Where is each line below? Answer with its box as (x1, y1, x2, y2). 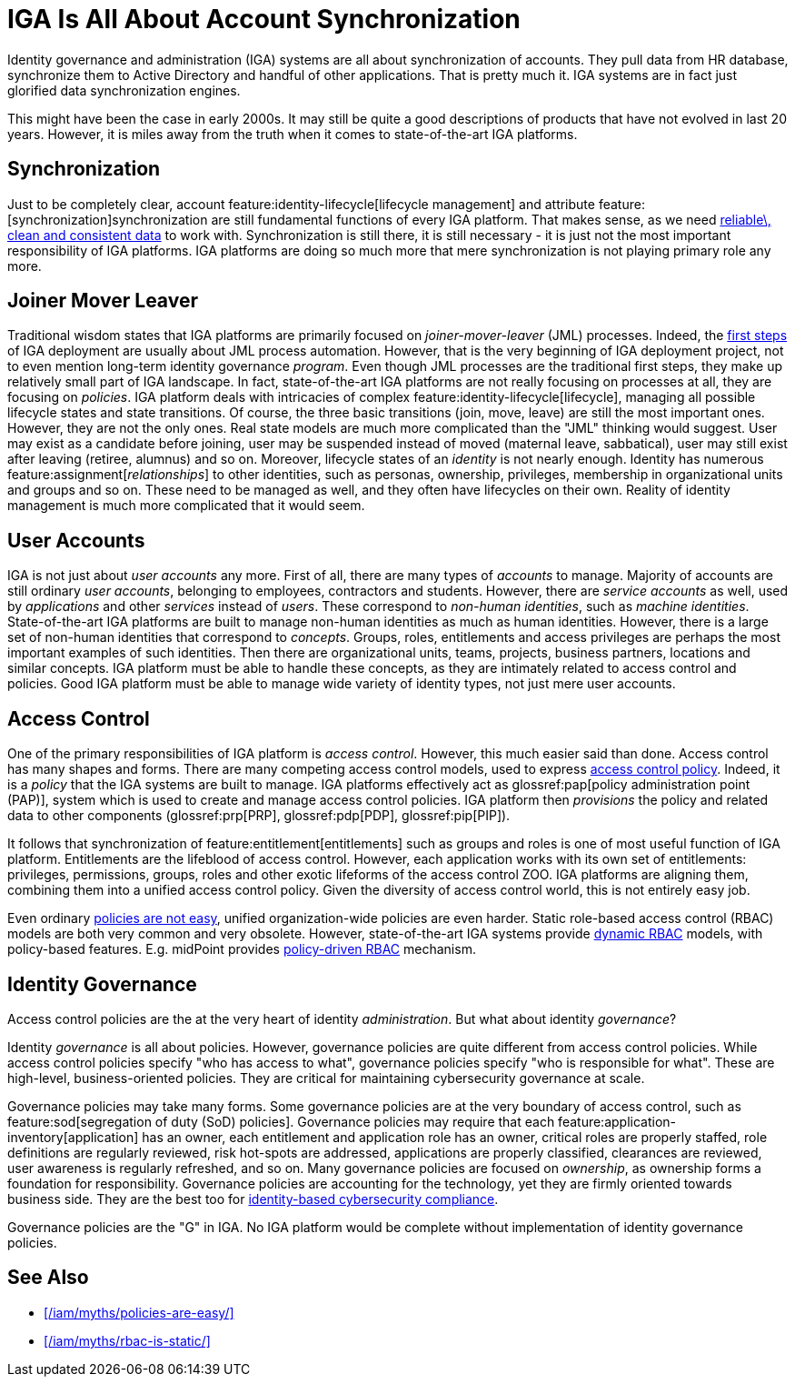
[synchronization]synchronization (7, 211, 208, 227)
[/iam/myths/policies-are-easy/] (44, 1304, 234, 1320)
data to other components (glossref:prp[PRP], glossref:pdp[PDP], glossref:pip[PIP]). (7, 807, 511, 824)
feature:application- (558, 1113, 677, 1129)
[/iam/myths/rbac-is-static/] (44, 1332, 211, 1349)
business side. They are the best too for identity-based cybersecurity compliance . (7, 1190, 499, 1207)
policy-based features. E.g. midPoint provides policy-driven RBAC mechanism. (7, 941, 476, 958)
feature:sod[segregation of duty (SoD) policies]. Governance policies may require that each (7, 1113, 555, 1129)
